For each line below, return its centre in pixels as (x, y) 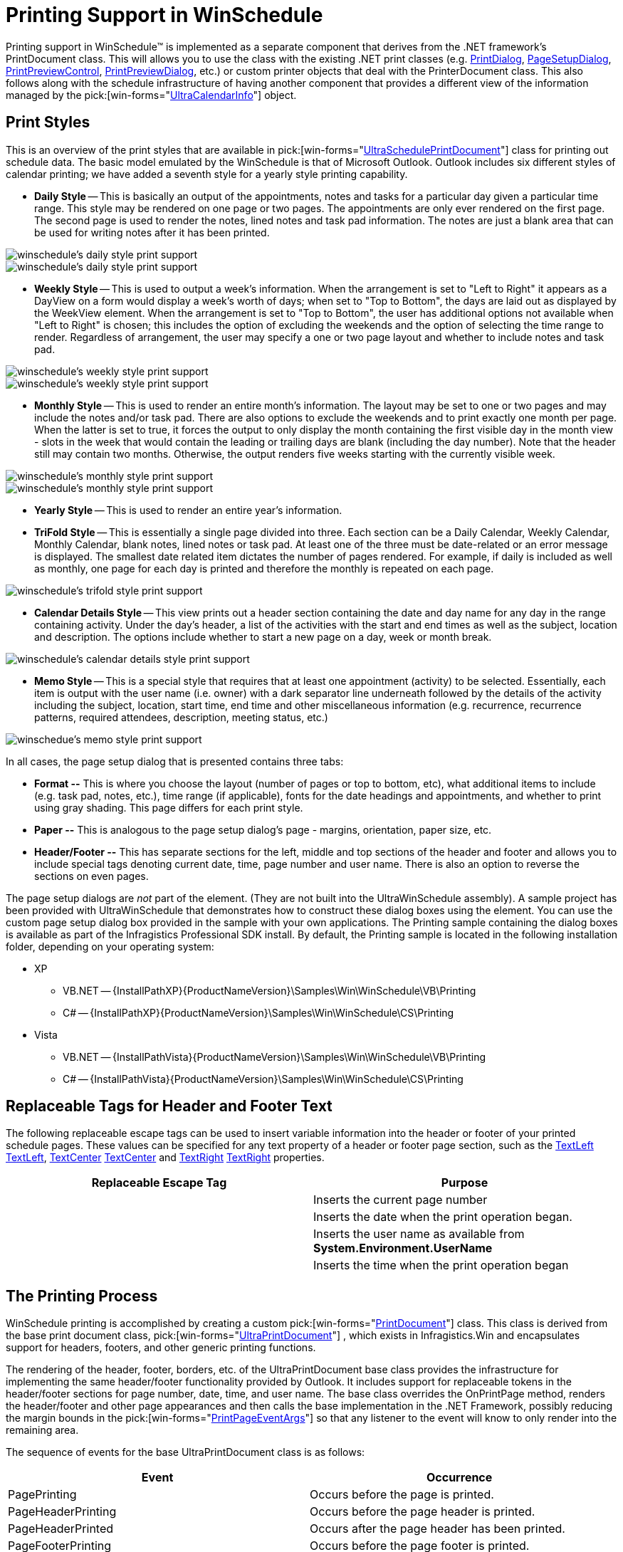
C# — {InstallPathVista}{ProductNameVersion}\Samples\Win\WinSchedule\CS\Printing (263, 1079)
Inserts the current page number (400, 1200)
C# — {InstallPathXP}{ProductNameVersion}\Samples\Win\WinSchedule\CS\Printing (258, 1012)
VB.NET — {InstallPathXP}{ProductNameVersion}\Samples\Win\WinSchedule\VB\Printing (269, 990)
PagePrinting (42, 1495)
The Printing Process (82, 1296)
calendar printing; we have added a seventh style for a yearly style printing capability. (207, 174)
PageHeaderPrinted (61, 1529)
